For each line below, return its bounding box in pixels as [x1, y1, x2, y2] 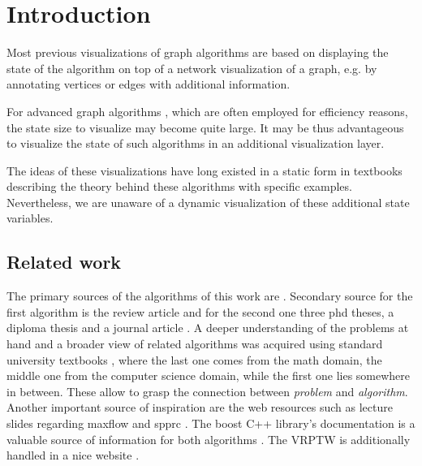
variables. [6, 209, 54, 227]
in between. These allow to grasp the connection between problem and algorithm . [6, 382, 408, 399]
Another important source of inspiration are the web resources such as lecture [6, 399, 393, 416]
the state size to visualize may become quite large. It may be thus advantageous [6, 119, 404, 136]
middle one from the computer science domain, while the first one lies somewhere [6, 367, 411, 384]
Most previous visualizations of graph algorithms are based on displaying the [6, 44, 389, 61]
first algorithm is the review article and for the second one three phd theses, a [6, 303, 394, 320]
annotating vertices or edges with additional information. [6, 76, 291, 93]
